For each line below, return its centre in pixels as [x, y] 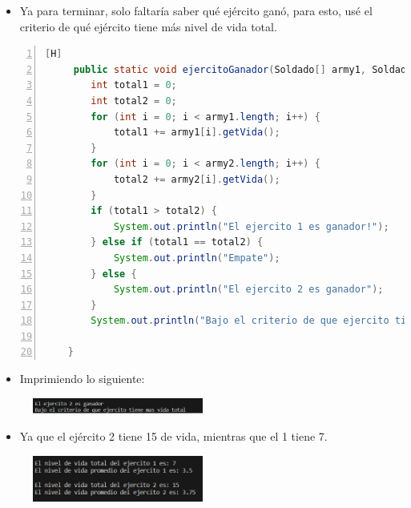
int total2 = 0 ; [134, 101]
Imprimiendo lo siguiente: [82, 379]
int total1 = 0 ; [134, 85]
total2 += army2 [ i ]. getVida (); [197, 179]
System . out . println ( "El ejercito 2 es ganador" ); [248, 290]
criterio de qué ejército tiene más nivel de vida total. [148, 26]
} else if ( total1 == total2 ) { [177, 242]
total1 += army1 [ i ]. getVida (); [197, 133]
